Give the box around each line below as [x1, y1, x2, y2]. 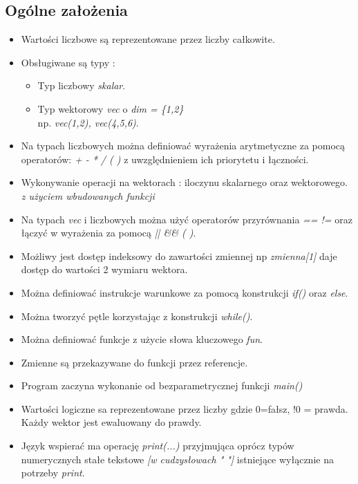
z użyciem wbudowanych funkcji [21, 188, 155, 203]
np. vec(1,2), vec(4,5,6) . [37, 115, 139, 129]
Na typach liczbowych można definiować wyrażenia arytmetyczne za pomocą [21, 138, 346, 153]
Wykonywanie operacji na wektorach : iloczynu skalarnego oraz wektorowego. [21, 175, 348, 189]
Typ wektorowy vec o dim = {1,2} [37, 101, 184, 115]
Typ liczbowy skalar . [37, 78, 126, 93]
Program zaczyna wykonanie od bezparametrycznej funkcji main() [21, 378, 303, 393]
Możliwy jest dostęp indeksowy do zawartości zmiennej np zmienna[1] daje [21, 248, 337, 263]
